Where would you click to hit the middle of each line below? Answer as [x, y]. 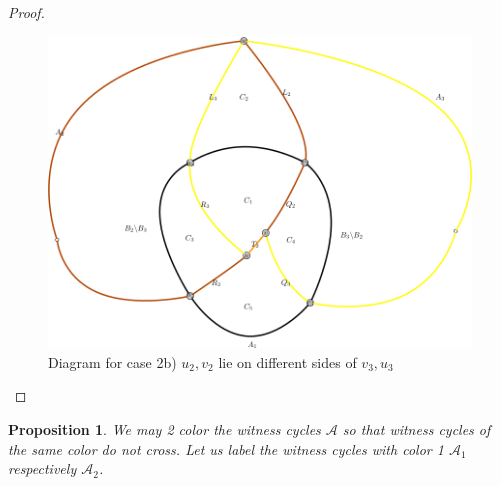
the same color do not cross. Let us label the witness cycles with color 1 [226, 448]
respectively [42, 468]
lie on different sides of [287, 361]
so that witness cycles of [416, 429]
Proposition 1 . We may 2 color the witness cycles [164, 429]
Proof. [26, 12]
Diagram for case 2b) [112, 361]
